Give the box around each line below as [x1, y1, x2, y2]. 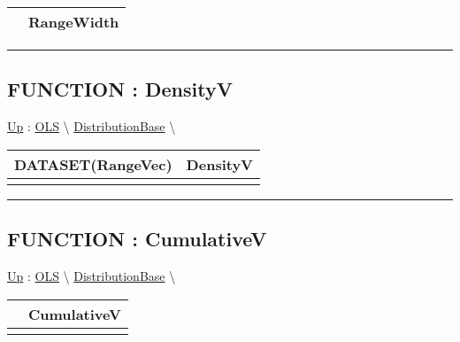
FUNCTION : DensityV [7, 75, 233, 103]
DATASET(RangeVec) [14, 153, 172, 175]
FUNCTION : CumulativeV [7, 225, 267, 253]
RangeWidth [28, 12, 119, 32]
